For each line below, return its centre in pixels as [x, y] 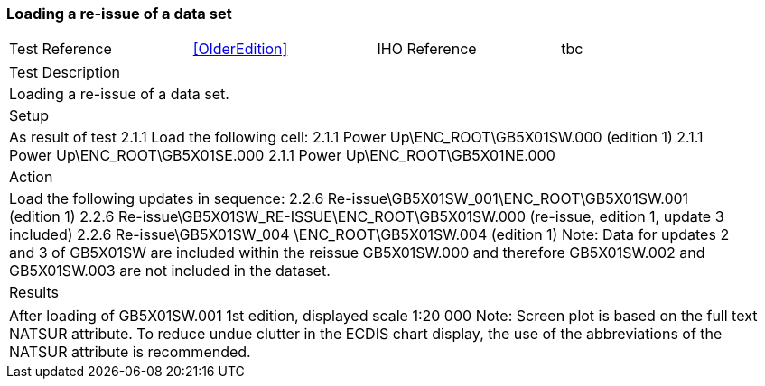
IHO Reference [427, 49]
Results [34, 293]
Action [31, 177]
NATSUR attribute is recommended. [130, 352]
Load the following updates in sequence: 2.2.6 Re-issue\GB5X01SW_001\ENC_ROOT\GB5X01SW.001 [349, 199]
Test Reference [61, 49]
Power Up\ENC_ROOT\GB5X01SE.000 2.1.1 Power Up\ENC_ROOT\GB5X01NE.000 [282, 156]
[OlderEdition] [240, 49]
